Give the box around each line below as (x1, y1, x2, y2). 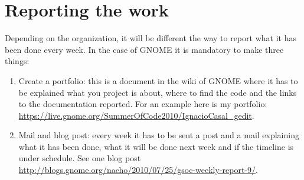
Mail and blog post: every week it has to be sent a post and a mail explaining (18, 129, 299, 141)
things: (5, 55, 30, 67)
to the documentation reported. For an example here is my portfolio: (18, 98, 267, 110)
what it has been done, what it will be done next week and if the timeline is (18, 140, 294, 152)
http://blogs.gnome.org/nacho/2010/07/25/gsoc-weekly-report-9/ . (18, 164, 258, 176)
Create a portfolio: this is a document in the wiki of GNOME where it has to (18, 74, 298, 86)
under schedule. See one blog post (18, 152, 141, 164)
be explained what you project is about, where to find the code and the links (18, 86, 297, 98)
